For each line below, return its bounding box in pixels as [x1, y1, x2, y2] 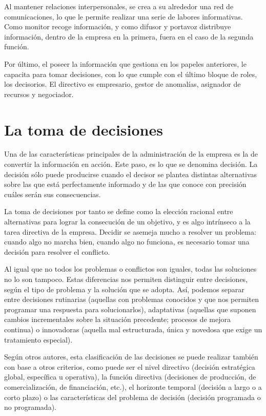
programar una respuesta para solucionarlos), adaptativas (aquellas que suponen [4, 304, 256, 314]
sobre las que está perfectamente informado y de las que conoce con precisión [4, 179, 247, 190]
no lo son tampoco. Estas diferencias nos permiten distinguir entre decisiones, [4, 274, 248, 284]
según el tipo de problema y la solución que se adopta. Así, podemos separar [4, 283, 244, 294]
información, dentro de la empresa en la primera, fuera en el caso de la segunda [4, 31, 254, 42]
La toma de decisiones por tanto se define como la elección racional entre [4, 206, 233, 217]
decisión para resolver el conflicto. [4, 246, 110, 257]
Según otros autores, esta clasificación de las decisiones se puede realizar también [4, 351, 258, 362]
